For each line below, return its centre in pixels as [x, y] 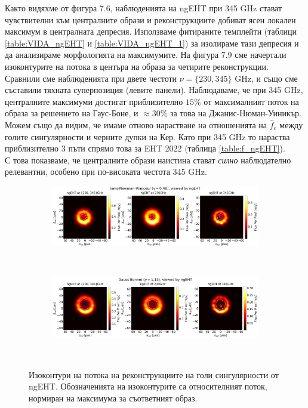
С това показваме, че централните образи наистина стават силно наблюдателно [148, 160]
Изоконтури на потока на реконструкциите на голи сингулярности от [154, 374]
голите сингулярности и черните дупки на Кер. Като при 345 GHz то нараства [147, 136]
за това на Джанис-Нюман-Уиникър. [236, 113]
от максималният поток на [251, 101]
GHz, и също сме [266, 78]
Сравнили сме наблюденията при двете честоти [91, 78]
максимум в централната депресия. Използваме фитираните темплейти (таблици [151, 31]
